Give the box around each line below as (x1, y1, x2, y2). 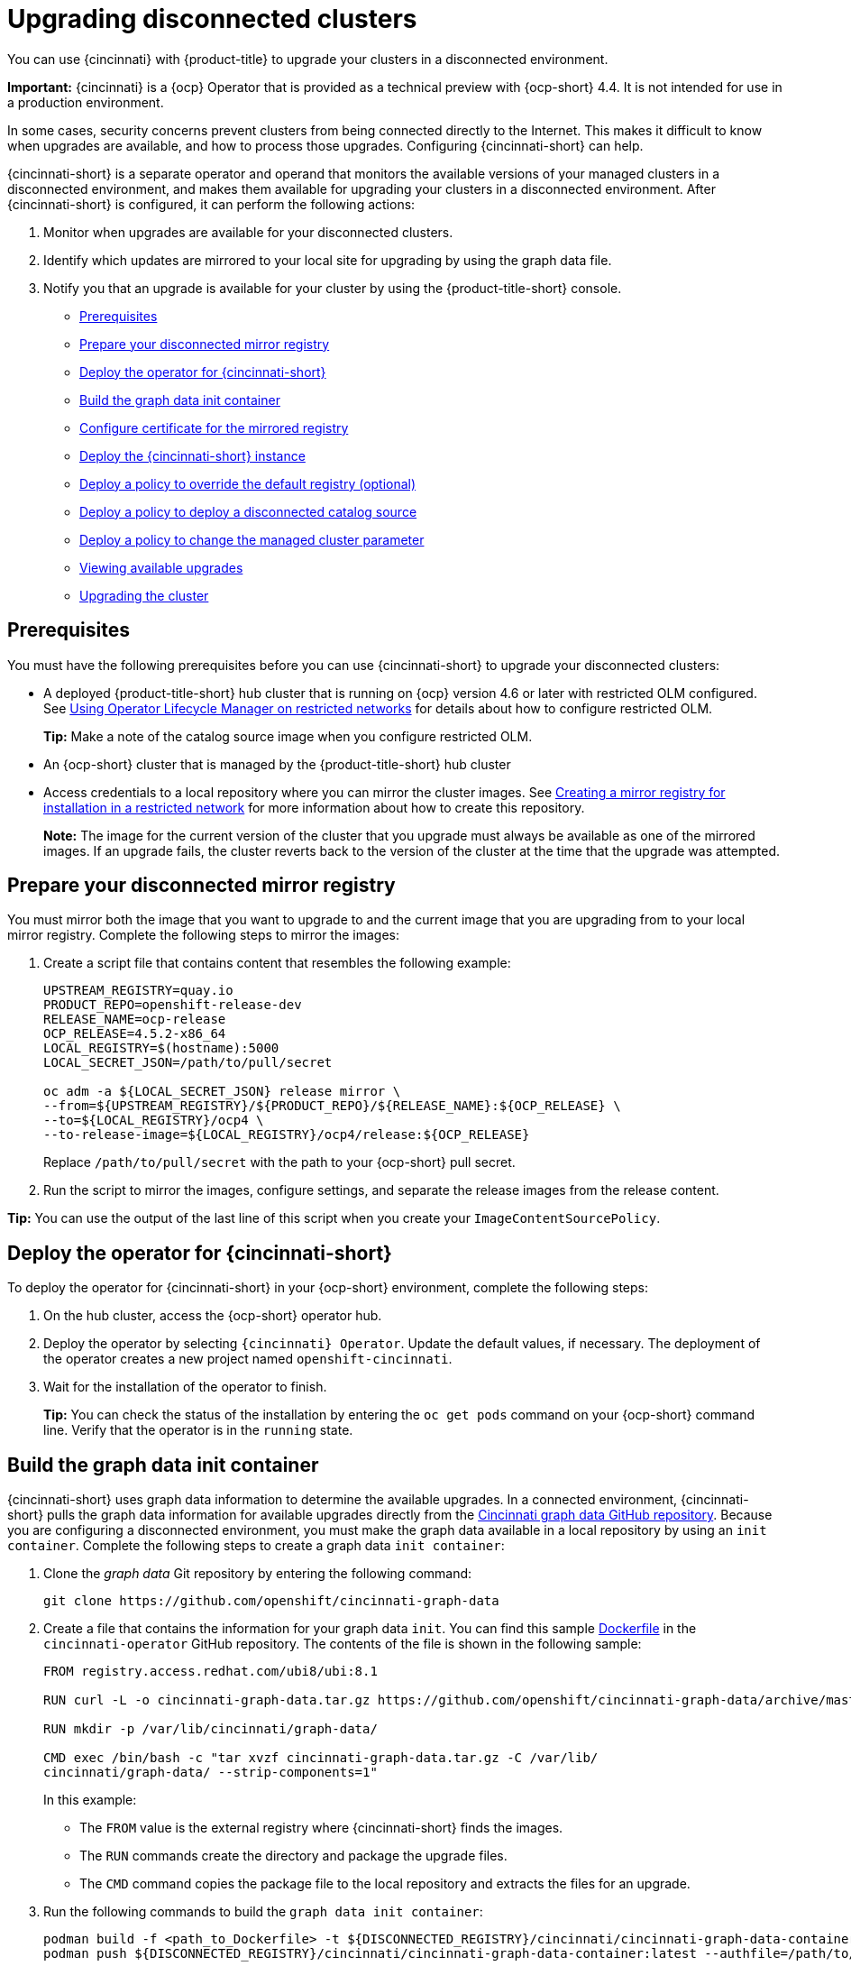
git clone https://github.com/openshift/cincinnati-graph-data (43, 1594, 499, 1609)
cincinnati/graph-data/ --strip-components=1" (43, 1765, 378, 1780)
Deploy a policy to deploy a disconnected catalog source (79, 503, 417, 519)
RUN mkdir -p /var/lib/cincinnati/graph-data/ (43, 1722, 378, 1737)
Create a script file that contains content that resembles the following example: (43, 955, 511, 971)
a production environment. (7, 94, 164, 110)
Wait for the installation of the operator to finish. (43, 1379, 327, 1395)
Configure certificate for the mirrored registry (79, 419, 349, 436)
